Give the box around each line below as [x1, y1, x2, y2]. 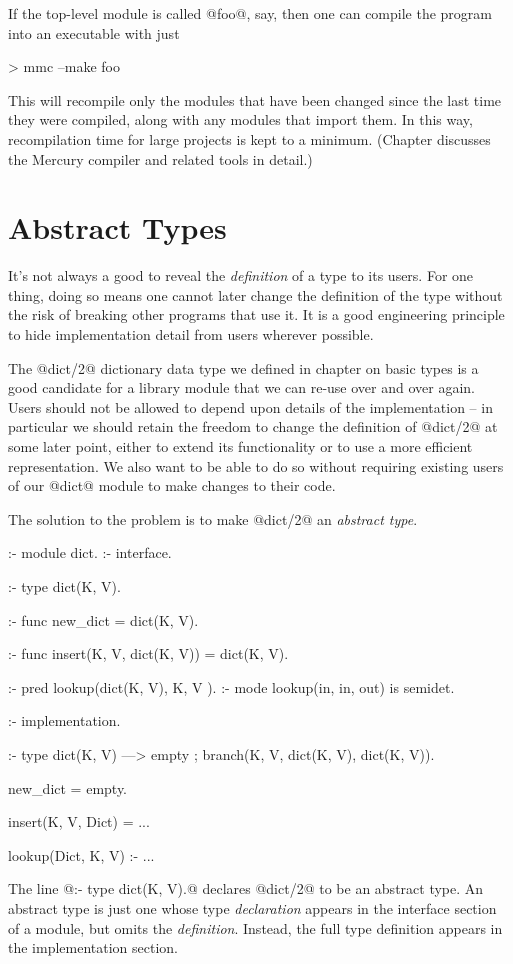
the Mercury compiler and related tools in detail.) [8, 148, 313, 169]
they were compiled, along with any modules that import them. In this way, [8, 109, 473, 130]
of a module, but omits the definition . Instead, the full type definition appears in [8, 917, 503, 938]
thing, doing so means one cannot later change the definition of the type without [8, 284, 503, 305]
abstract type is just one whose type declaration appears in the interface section [8, 897, 497, 918]
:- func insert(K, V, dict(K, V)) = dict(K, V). [8, 643, 289, 664]
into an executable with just [8, 22, 180, 43]
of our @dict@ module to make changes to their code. [8, 475, 336, 496]
